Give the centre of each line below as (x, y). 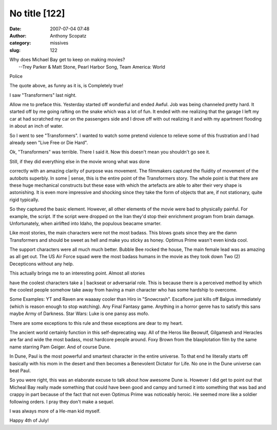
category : (20, 43)
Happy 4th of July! (29, 420)
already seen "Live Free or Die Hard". (49, 143)
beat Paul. (20, 370)
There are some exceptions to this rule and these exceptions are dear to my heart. (96, 323)
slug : (15, 50)
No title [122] (37, 13)
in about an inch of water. (36, 126)
